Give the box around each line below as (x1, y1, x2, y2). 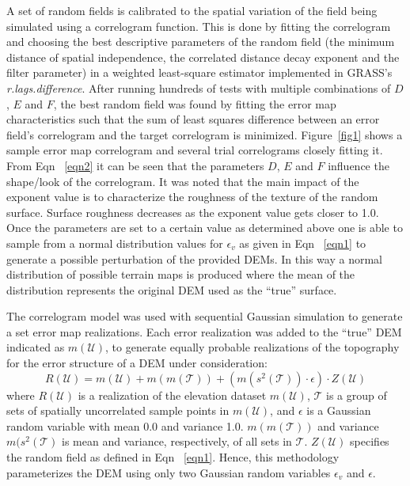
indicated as (6, 339, 65, 355)
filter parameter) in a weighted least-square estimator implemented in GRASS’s (6, 64, 393, 81)
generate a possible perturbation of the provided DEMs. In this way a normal (6, 250, 382, 267)
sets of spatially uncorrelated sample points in (6, 402, 230, 419)
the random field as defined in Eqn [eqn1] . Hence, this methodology (6, 449, 340, 465)
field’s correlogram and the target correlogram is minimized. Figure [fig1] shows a (6, 126, 403, 142)
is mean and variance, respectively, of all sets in (62, 433, 292, 450)
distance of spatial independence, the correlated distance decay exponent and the (6, 48, 400, 65)
